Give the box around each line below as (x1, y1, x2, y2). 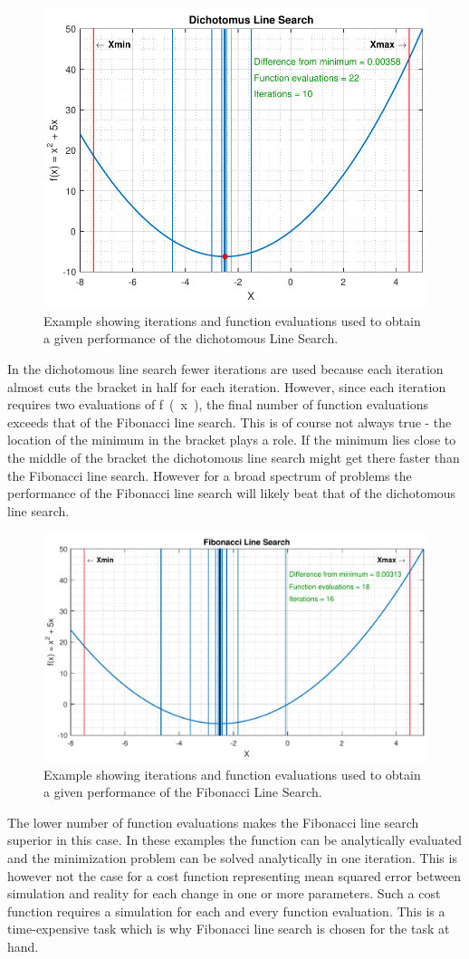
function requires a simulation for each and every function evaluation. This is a (7, 901, 445, 920)
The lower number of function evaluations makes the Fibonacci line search (7, 812, 419, 831)
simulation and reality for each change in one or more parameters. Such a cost (7, 884, 441, 903)
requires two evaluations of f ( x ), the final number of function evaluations (7, 395, 429, 414)
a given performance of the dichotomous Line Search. (43, 329, 339, 348)
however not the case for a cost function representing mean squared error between (7, 866, 462, 885)
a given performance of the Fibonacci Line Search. (43, 782, 322, 801)
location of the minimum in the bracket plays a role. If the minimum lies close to (7, 430, 456, 449)
